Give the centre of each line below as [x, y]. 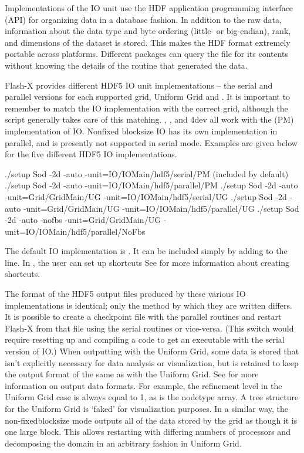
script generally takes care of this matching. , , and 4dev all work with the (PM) [149, 119]
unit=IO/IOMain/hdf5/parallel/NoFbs [75, 231]
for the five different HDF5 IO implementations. [91, 154]
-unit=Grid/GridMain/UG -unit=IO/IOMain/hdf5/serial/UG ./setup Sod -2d [146, 196]
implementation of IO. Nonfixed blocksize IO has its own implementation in [141, 131]
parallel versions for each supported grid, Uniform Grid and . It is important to [148, 97]
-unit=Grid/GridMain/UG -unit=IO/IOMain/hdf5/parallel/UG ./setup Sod [161, 208]
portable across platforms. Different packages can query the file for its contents [147, 54]
